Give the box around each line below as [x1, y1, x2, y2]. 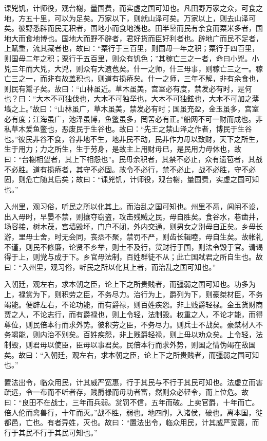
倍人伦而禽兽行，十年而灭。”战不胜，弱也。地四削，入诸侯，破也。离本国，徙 [4, 407, 263, 417]
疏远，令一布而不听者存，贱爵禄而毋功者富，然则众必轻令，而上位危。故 [4, 387, 249, 397]
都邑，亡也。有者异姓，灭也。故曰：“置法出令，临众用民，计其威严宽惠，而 [4, 417, 259, 428]
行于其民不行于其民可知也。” [4, 427, 98, 437]
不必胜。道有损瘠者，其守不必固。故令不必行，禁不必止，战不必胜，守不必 [4, 163, 256, 174]
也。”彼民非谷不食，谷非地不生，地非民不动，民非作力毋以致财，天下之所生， [4, 133, 263, 144]
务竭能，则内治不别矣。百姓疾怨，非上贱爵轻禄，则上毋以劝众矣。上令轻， [4, 329, 256, 340]
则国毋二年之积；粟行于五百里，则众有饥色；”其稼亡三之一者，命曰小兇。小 [4, 52, 259, 63]
